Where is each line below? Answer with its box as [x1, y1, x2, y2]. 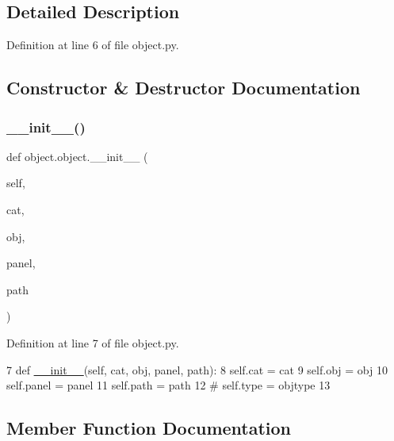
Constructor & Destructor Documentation [6, 75, 361, 100]
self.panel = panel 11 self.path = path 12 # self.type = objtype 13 [6, 377, 331, 393]
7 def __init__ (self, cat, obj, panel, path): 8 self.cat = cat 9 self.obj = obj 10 [6, 361, 388, 378]
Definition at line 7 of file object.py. [6, 334, 179, 351]
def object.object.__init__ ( [6, 148, 148, 164]
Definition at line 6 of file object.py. [6, 36, 179, 53]
